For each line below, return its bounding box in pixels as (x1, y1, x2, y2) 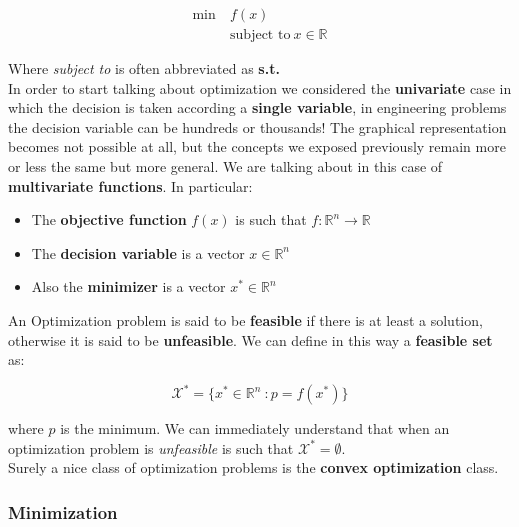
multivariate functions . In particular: (8, 175, 253, 196)
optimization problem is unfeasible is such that (8, 437, 294, 458)
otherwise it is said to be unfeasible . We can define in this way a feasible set (8, 329, 493, 350)
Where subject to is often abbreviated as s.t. (8, 58, 280, 79)
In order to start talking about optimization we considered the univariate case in (8, 77, 512, 98)
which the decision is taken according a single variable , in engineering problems (8, 97, 507, 118)
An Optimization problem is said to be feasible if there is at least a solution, (8, 310, 483, 330)
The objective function (31, 209, 187, 230)
